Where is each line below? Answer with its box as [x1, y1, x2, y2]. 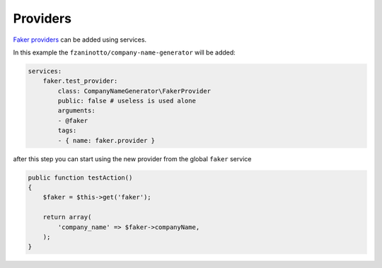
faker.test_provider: [42, 77, 118, 85]
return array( [42, 213, 92, 221]
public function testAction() [28, 173, 133, 182]
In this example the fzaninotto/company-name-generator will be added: [13, 48, 236, 57]
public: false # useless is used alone [57, 97, 196, 105]
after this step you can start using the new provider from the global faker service [13, 154, 252, 163]
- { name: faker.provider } [57, 136, 156, 144]
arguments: [57, 107, 95, 115]
